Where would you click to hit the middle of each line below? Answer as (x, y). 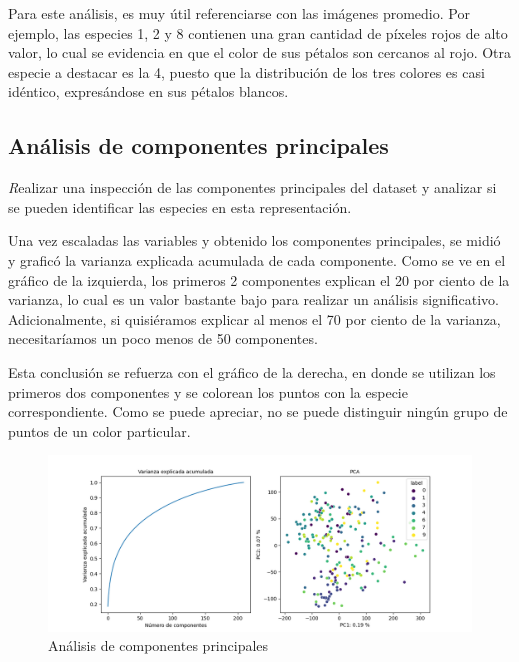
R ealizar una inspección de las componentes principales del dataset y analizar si (252, 187)
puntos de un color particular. (99, 430)
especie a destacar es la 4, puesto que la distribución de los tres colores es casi (246, 71)
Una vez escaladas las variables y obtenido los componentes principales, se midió (254, 240)
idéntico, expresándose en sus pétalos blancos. (148, 91)
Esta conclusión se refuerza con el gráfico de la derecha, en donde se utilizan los (252, 371)
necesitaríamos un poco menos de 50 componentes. (163, 338)
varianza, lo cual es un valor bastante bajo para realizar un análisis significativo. (253, 299)
